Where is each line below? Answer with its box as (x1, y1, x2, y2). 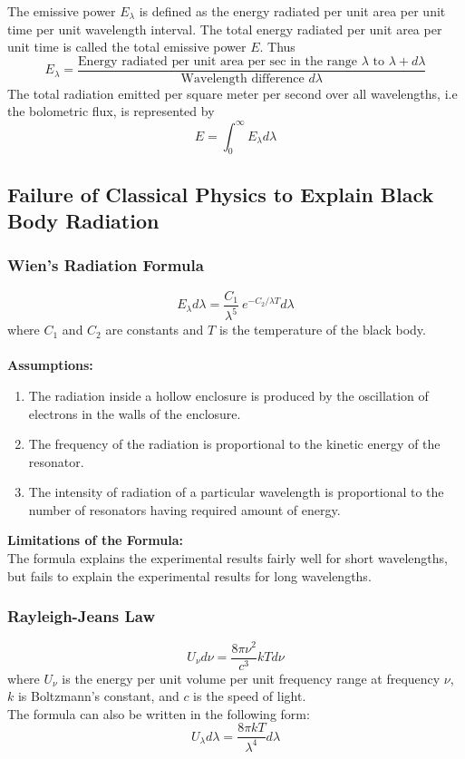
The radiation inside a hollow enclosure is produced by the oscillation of (28, 385, 429, 404)
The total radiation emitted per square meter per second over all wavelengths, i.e (7, 83, 458, 102)
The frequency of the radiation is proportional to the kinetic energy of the (28, 434, 441, 453)
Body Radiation (7, 207, 160, 235)
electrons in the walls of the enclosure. (28, 404, 241, 423)
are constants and (105, 320, 204, 339)
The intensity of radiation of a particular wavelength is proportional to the (28, 482, 444, 501)
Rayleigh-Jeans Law (7, 605, 156, 628)
